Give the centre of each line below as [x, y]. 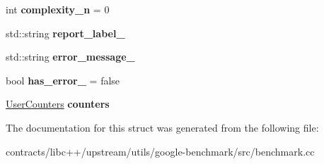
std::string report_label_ [65, 33]
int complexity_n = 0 [58, 9]
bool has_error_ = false [63, 80]
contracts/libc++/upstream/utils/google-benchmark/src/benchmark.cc [160, 151]
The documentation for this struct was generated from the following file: [162, 127]
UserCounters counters [58, 104]
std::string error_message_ [70, 57]
